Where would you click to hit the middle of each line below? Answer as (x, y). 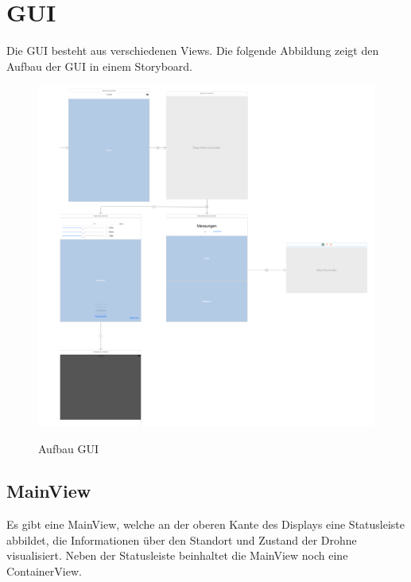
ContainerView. (44, 571)
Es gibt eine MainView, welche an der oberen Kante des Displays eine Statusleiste (206, 524)
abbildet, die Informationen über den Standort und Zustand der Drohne (182, 539)
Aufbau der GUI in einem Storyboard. (99, 66)
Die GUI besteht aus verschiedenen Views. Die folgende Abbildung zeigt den (193, 50)
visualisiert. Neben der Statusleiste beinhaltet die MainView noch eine (177, 555)
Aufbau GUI (68, 448)
